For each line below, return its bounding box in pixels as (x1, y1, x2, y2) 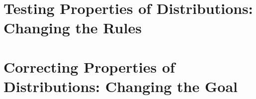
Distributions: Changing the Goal (3, 76, 238, 96)
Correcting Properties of (3, 56, 175, 77)
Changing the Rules (3, 17, 142, 38)
